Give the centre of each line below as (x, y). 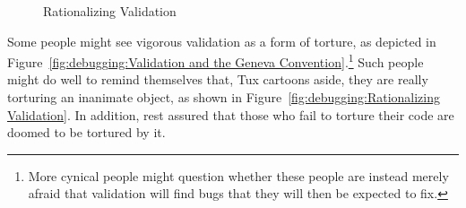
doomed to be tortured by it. (86, 132)
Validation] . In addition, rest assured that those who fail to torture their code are (231, 114)
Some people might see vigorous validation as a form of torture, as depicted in (222, 41)
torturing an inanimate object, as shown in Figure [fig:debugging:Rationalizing (224, 97)
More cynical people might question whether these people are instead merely (238, 175)
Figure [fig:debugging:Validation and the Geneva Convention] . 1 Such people (216, 61)
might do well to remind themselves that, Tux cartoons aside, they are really (218, 79)
